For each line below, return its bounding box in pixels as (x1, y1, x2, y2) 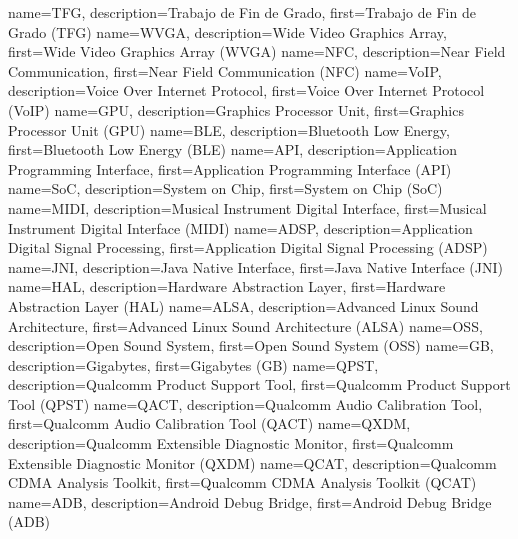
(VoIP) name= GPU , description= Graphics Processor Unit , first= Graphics (8, 99, 464, 120)
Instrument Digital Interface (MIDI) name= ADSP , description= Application (8, 217, 473, 238)
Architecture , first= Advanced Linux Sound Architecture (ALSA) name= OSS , (8, 315, 483, 336)
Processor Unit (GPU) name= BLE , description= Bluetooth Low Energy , (8, 119, 450, 140)
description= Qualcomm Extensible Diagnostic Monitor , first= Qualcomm (8, 433, 454, 454)
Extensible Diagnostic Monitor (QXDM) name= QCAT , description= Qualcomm (8, 452, 497, 473)
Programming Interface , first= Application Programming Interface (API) (8, 158, 452, 179)
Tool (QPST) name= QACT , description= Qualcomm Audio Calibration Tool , (8, 393, 483, 414)
